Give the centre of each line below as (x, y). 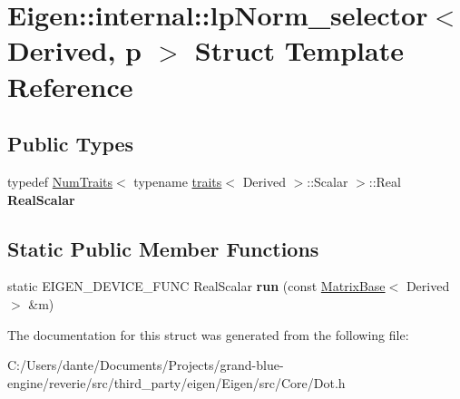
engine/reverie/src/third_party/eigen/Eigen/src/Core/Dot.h (176, 382)
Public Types (71, 144)
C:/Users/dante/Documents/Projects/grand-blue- (146, 365)
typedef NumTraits (60, 181)
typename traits (178, 181)
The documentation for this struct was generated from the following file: (208, 334)
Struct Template (299, 50)
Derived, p (74, 50)
